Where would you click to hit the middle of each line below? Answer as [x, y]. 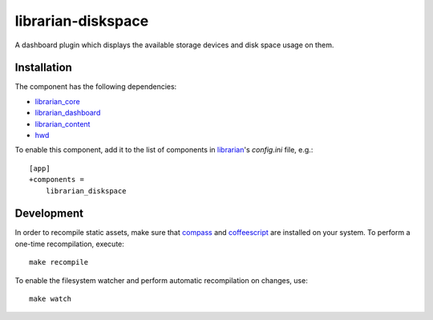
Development [49, 214]
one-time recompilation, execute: [69, 244]
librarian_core [57, 101]
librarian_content [63, 124]
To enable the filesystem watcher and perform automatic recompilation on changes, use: [161, 280]
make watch [51, 299]
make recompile [59, 262]
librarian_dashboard [68, 113]
